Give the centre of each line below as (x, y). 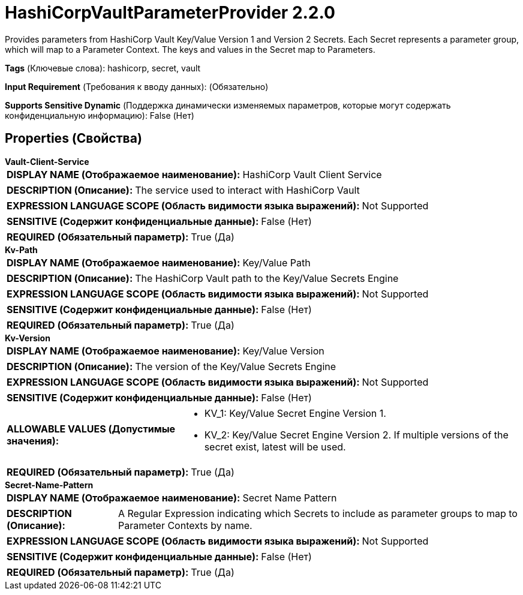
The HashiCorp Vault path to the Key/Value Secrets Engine (267, 278)
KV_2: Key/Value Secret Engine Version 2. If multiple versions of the (356, 435)
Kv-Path (21, 250)
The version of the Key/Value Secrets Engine (236, 366)
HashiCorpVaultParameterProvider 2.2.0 (170, 13)
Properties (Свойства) (73, 139)
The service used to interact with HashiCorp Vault (247, 190)
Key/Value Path (276, 262)
